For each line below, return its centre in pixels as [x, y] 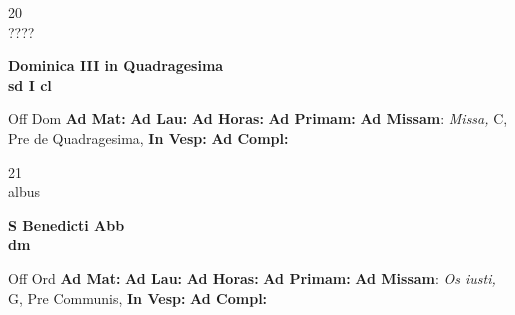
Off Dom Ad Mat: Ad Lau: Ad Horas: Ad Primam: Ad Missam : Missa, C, [258, 118]
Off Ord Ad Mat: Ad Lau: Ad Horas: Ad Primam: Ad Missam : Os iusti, [252, 277]
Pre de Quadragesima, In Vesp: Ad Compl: [148, 137]
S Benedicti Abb [66, 224]
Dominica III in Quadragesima [116, 65]
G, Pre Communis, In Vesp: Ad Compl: [138, 297]
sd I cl [30, 84]
